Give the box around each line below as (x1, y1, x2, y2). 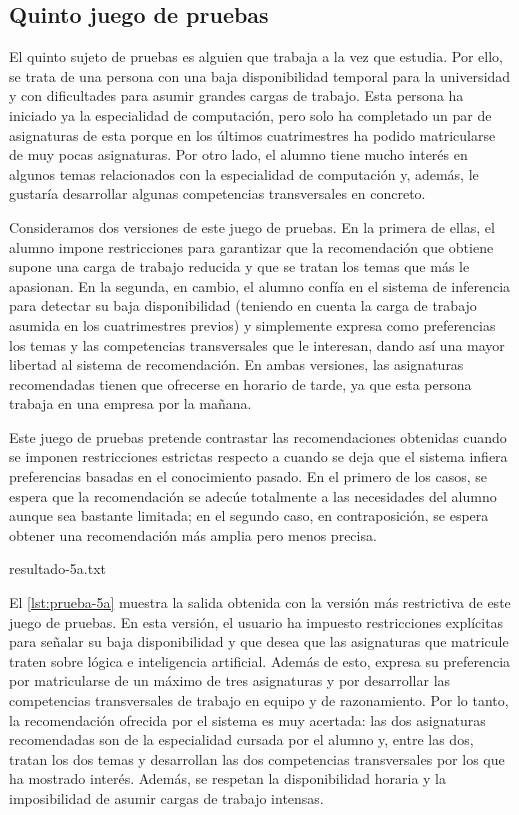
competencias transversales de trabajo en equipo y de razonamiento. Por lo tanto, (9, 690, 509, 711)
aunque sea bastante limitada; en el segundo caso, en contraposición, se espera (9, 505, 489, 526)
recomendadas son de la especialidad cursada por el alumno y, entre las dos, (9, 729, 474, 750)
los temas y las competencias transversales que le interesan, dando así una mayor (9, 334, 505, 355)
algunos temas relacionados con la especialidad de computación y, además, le (9, 163, 479, 184)
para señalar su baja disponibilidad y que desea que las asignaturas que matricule (9, 631, 509, 652)
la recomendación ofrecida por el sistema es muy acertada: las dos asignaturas (9, 709, 486, 730)
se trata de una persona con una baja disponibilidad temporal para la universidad (9, 65, 511, 86)
